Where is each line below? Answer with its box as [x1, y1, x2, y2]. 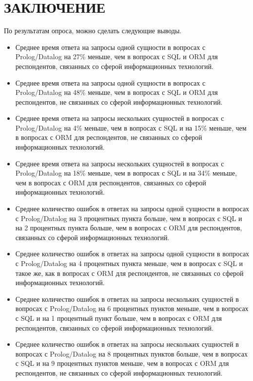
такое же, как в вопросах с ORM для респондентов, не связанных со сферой [15, 268, 244, 278]
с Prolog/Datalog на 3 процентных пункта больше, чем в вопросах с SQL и [15, 213, 242, 223]
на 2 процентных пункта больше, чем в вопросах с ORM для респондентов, [15, 223, 242, 233]
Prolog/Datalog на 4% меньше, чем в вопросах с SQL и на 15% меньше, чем [15, 122, 247, 133]
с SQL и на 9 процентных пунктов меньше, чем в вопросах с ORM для [15, 358, 229, 368]
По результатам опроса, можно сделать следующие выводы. [4, 25, 182, 36]
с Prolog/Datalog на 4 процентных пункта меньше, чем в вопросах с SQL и [15, 258, 243, 268]
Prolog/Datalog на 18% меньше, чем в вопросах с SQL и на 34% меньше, [15, 168, 237, 178]
